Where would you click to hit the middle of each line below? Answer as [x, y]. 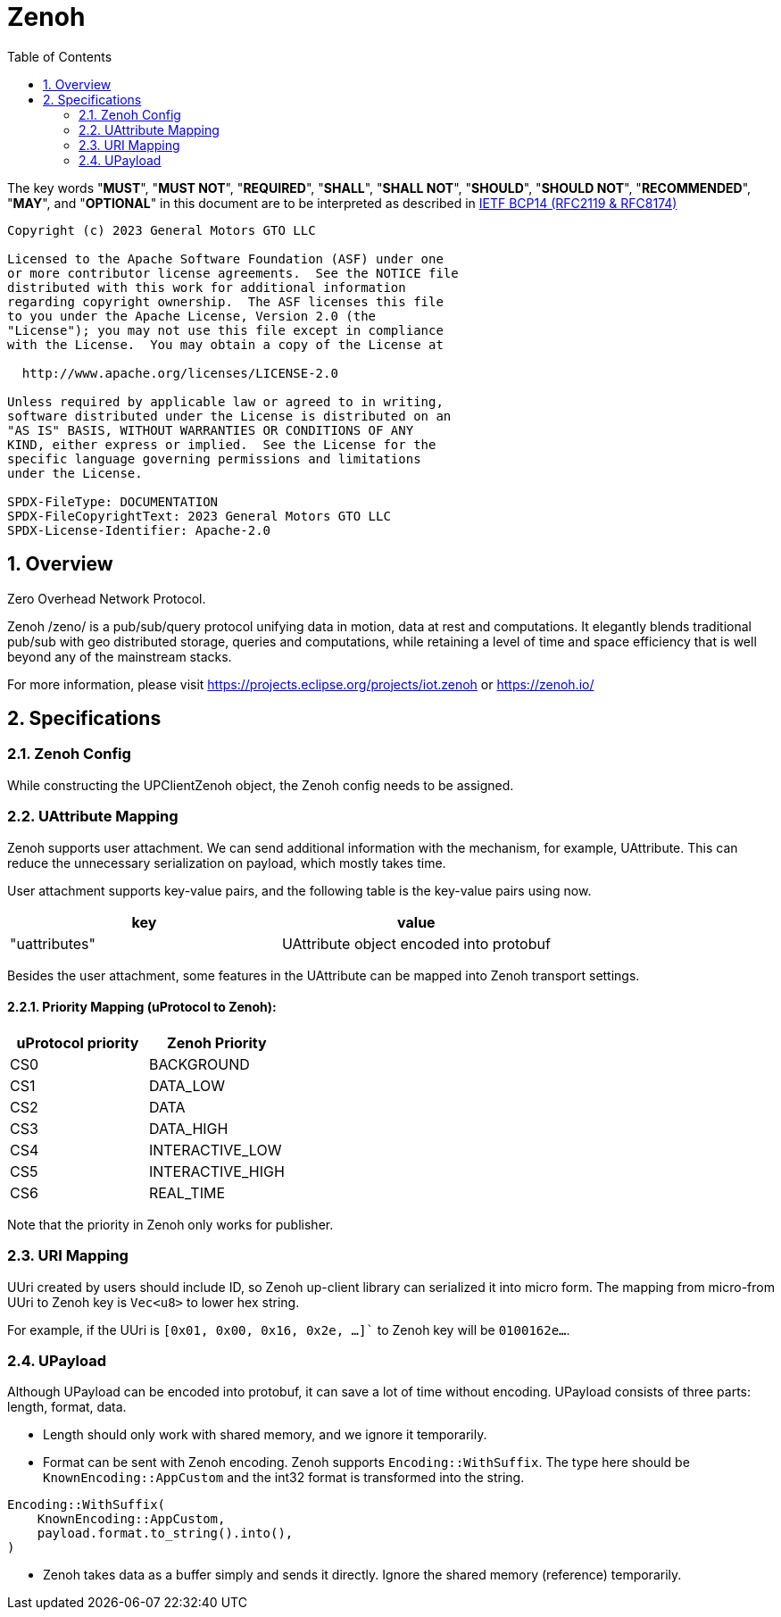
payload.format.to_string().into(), [165, 1534]
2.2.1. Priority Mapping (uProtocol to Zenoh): [142, 1007]
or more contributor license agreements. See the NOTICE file [233, 273]
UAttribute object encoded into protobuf [416, 943]
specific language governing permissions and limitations [214, 458]
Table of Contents [60, 56]
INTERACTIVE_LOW [215, 1150]
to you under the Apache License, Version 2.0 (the [192, 316]
